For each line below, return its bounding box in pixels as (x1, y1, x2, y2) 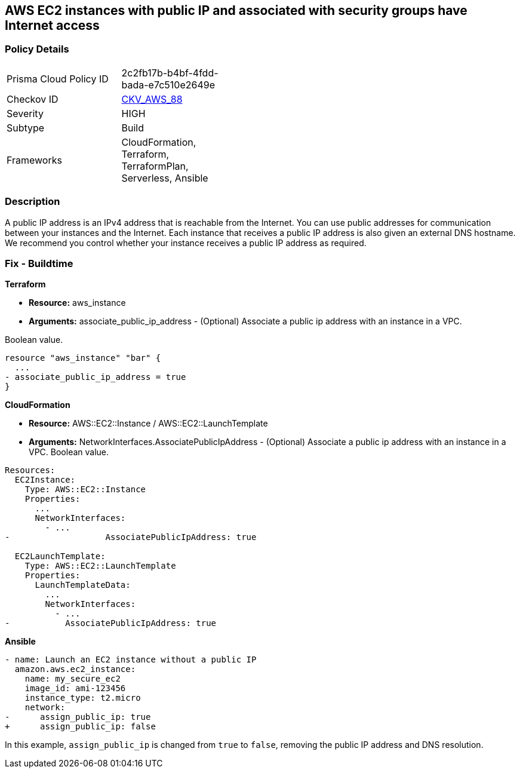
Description (5, 195, 60, 208)
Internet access (5, 18, 100, 33)
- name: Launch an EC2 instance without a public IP (5, 655, 257, 665)
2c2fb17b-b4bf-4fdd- (121, 66, 219, 79)
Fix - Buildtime (5, 257, 73, 269)
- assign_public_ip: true (5, 712, 151, 722)
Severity (7, 107, 44, 119)
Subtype (7, 121, 45, 134)
